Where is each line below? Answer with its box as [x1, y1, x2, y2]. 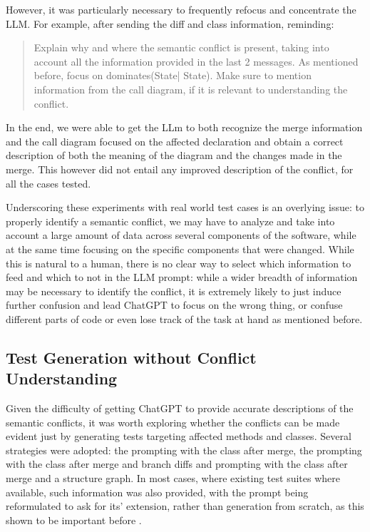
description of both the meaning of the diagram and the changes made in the [6, 148, 342, 163]
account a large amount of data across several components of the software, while [6, 227, 356, 242]
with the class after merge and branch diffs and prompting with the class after [6, 456, 348, 471]
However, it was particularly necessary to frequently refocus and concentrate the [6, 2, 356, 16]
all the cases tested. [6, 175, 91, 190]
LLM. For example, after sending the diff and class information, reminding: [6, 16, 334, 31]
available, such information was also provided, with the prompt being [6, 484, 309, 499]
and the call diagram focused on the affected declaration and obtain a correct [6, 133, 344, 148]
